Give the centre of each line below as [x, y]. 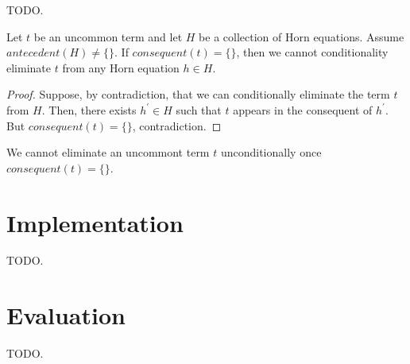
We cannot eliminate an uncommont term [108, 152]
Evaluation [66, 315]
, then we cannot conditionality [312, 52]
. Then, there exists [89, 109]
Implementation [95, 222]
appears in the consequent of [303, 109]
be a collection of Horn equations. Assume [302, 36]
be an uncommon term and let [108, 36]
